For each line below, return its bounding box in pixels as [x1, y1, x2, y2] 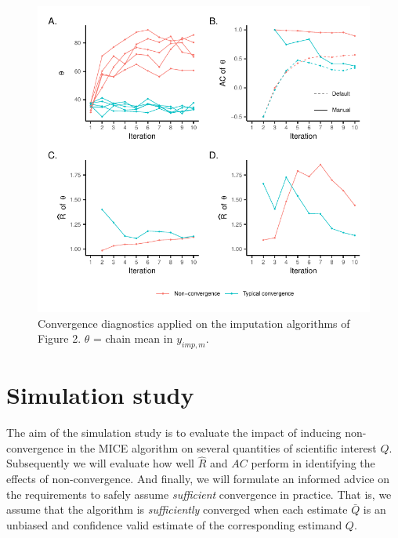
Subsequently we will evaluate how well [6, 455, 195, 471]
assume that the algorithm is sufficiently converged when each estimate [6, 501, 348, 518]
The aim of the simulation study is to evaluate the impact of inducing [6, 424, 342, 441]
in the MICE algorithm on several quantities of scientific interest [67, 439, 377, 456]
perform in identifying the [251, 455, 375, 471]
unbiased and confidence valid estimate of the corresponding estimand [6, 516, 342, 533]
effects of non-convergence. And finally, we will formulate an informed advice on [6, 471, 390, 487]
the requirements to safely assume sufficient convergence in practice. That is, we [6, 485, 392, 502]
